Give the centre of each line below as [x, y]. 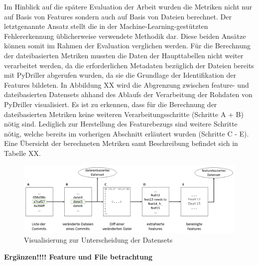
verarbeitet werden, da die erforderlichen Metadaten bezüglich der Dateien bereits [129, 65]
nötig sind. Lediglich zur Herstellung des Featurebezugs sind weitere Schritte [121, 124]
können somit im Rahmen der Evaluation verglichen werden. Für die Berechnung [128, 46]
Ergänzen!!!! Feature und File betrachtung [78, 256]
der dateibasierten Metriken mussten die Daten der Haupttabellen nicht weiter [124, 55]
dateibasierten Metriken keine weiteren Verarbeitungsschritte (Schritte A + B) [124, 114]
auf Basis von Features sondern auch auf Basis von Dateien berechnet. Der [118, 16]
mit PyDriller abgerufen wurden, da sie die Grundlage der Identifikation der [120, 75]
